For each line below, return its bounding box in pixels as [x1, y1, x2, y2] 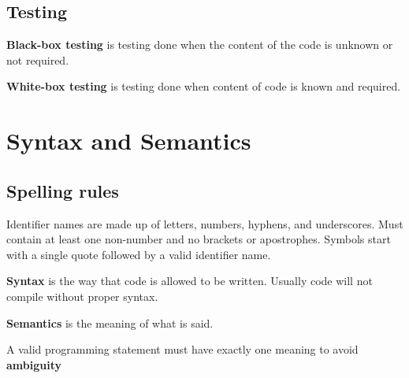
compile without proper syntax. [6, 287, 158, 304]
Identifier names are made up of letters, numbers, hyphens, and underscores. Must [6, 215, 403, 232]
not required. [6, 51, 69, 68]
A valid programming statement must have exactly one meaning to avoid [6, 341, 359, 358]
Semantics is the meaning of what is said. [6, 314, 214, 331]
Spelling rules [6, 178, 119, 202]
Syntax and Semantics [6, 124, 251, 157]
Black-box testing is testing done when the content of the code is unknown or [6, 36, 393, 53]
